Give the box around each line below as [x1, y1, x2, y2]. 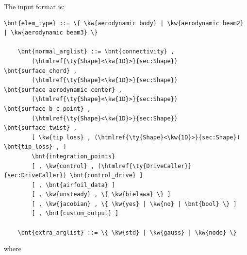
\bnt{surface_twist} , [4, 124, 77, 132]
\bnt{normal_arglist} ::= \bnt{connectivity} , [17, 48, 174, 55]
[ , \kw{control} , [32, 162, 95, 170]
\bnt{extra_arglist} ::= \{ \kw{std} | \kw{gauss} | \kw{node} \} [17, 229, 237, 236]
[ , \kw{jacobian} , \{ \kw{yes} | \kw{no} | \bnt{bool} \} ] [32, 200, 237, 207]
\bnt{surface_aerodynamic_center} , [4, 86, 122, 93]
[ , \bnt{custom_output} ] [32, 210, 119, 217]
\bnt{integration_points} [32, 153, 115, 160]
